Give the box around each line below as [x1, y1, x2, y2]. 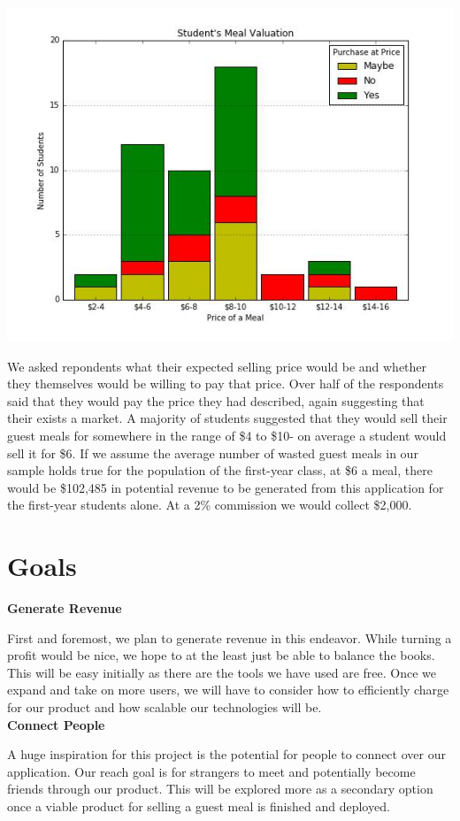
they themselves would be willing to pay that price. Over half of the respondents [7, 374, 444, 393]
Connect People [7, 715, 105, 733]
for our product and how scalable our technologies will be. [7, 698, 322, 717]
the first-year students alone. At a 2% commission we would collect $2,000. [7, 495, 412, 514]
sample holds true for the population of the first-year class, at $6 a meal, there [7, 461, 433, 480]
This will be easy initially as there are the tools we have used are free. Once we [7, 663, 437, 681]
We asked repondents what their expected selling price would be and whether [7, 357, 427, 375]
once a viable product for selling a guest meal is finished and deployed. [7, 797, 390, 815]
